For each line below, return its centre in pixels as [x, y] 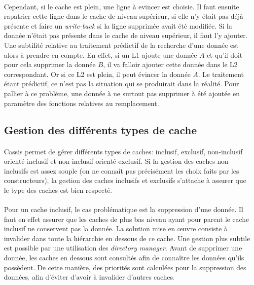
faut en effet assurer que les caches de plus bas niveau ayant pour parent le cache [127, 219]
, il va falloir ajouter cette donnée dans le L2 [170, 64]
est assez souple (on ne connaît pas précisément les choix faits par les [135, 170]
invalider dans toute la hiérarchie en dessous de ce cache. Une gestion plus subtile [127, 238]
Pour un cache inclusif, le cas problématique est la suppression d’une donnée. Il [124, 209]
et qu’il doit [225, 54]
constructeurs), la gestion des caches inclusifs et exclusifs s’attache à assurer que [125, 180]
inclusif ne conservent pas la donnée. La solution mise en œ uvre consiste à [116, 229]
